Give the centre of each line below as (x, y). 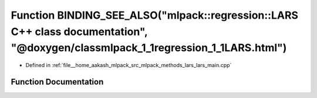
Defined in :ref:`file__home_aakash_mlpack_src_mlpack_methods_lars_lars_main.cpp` (129, 65)
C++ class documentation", (79, 32)
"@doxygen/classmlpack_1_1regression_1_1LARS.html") (149, 48)
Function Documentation (57, 82)
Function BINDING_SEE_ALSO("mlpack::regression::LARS (155, 15)
